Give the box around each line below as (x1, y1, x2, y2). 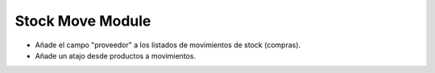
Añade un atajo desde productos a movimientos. (35, 51, 197, 60)
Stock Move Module (14, 12, 151, 30)
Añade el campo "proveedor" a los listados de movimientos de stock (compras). (35, 40, 301, 50)
